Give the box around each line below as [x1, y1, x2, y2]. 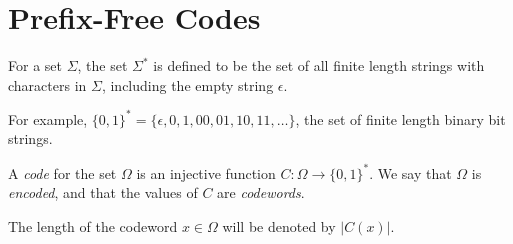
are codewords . [217, 182, 305, 203]
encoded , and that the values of [8, 182, 198, 203]
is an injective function [136, 162, 276, 183]
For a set [8, 55, 62, 76]
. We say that [369, 162, 452, 183]
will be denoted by [222, 215, 336, 236]
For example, [8, 108, 88, 129]
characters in [8, 74, 87, 95]
